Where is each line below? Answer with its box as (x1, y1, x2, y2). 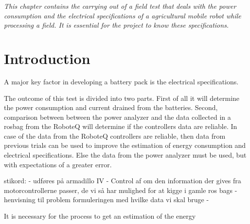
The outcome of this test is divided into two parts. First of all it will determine (4, 93, 240, 103)
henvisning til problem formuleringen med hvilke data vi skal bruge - (4, 194, 209, 205)
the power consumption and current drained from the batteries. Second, (4, 102, 218, 112)
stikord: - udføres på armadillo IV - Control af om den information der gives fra (4, 176, 241, 186)
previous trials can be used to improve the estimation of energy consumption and (4, 140, 246, 150)
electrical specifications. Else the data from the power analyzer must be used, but (4, 150, 247, 160)
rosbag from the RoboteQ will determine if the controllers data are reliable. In (4, 121, 237, 131)
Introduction (4, 48, 90, 68)
